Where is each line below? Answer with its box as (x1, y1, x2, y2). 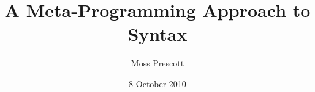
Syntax (127, 21, 188, 46)
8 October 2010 (129, 77, 186, 90)
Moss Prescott (131, 57, 184, 69)
